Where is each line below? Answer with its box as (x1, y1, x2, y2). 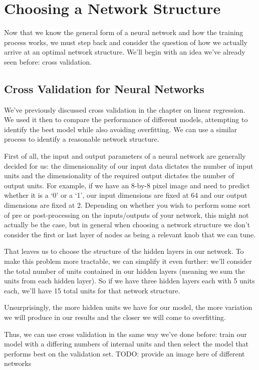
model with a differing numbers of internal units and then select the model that (4, 338, 249, 349)
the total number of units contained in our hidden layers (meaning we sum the (4, 265, 245, 276)
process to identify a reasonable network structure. (4, 134, 159, 144)
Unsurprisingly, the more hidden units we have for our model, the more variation (4, 302, 252, 312)
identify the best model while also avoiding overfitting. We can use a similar (4, 124, 237, 134)
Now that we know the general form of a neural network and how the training (4, 27, 243, 38)
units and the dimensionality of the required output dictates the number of (4, 170, 234, 181)
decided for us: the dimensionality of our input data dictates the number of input (4, 160, 253, 171)
